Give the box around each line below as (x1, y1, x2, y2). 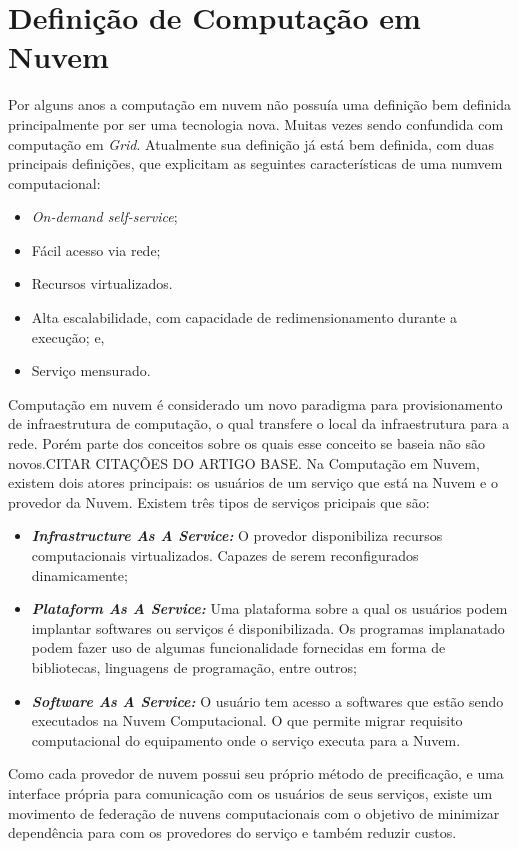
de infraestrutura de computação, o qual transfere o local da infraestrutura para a (8, 413, 510, 434)
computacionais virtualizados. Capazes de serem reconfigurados (31, 545, 419, 565)
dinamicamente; (31, 564, 128, 585)
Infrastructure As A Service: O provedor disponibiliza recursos (31, 525, 443, 546)
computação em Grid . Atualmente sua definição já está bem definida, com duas (8, 133, 495, 154)
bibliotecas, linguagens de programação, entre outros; (31, 656, 357, 677)
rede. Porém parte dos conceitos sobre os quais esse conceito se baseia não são (8, 433, 486, 454)
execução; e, (31, 326, 105, 347)
